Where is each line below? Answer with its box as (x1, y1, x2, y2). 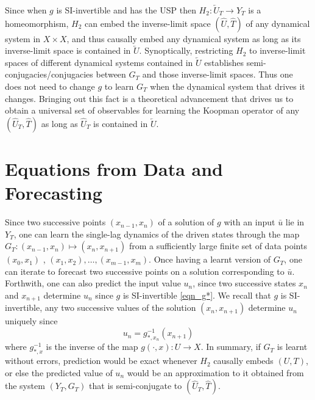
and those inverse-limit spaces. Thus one (142, 68, 293, 81)
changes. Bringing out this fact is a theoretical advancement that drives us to (5, 92, 294, 104)
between (96, 68, 126, 81)
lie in (285, 216, 305, 228)
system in (5, 32, 41, 45)
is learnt (277, 340, 308, 353)
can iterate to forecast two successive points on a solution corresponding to (5, 264, 285, 277)
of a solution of (158, 216, 214, 228)
